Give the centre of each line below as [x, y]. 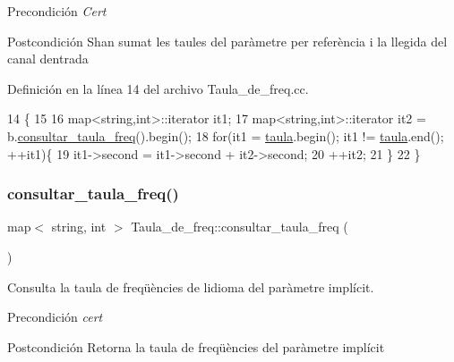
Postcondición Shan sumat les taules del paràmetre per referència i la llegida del [227, 41]
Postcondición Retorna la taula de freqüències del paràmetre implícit [196, 346]
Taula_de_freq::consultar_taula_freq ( [240, 227]
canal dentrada [48, 59]
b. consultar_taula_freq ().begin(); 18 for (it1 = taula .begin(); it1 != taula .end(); [226, 135]
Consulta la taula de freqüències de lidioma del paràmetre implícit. [191, 286]
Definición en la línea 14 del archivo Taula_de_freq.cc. [158, 88]
